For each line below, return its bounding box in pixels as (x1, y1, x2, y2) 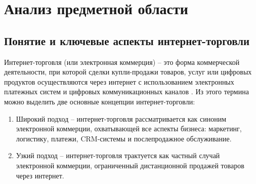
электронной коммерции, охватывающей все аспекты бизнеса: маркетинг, (16, 123, 242, 134)
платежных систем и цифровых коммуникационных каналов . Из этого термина (4, 86, 249, 97)
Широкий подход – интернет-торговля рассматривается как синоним (16, 113, 227, 124)
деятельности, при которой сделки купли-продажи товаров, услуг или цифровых (4, 66, 252, 77)
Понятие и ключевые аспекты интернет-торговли (4, 32, 250, 48)
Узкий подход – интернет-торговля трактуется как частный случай (16, 150, 220, 161)
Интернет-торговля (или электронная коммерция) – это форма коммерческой (4, 56, 240, 67)
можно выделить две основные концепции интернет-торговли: (4, 96, 195, 106)
